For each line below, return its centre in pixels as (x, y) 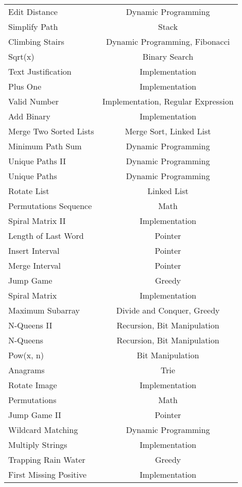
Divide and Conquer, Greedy (168, 310)
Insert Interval (34, 250)
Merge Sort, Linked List (168, 131)
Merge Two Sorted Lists (51, 131)
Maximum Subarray (44, 310)
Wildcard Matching (43, 430)
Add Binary (30, 116)
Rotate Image (33, 385)
